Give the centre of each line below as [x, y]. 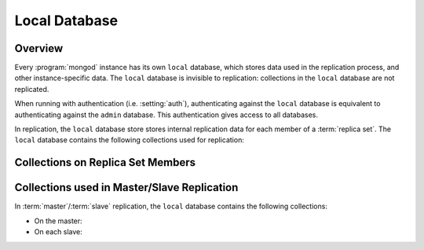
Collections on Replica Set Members [105, 162]
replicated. [32, 89]
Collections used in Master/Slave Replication [126, 187]
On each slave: [58, 232]
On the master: [58, 221]
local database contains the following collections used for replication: [130, 140]
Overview [39, 48]
